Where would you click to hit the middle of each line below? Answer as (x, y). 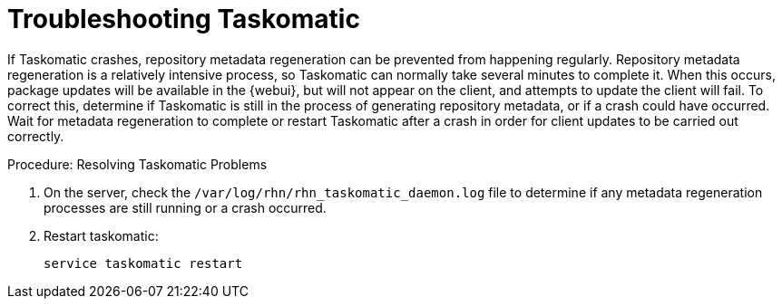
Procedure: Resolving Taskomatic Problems (137, 164)
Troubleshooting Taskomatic (184, 19)
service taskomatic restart (143, 263)
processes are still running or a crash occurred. (185, 207)
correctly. (36, 136)
